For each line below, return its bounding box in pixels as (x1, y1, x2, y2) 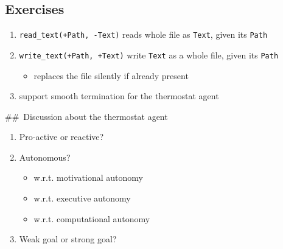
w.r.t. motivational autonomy (33, 171, 143, 184)
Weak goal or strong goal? (19, 233, 117, 245)
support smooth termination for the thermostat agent (19, 89, 219, 102)
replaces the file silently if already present (33, 69, 189, 82)
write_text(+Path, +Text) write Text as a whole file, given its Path (19, 48, 279, 61)
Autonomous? (19, 150, 71, 163)
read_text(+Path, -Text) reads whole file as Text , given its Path (19, 28, 268, 41)
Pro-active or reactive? (19, 130, 104, 143)
